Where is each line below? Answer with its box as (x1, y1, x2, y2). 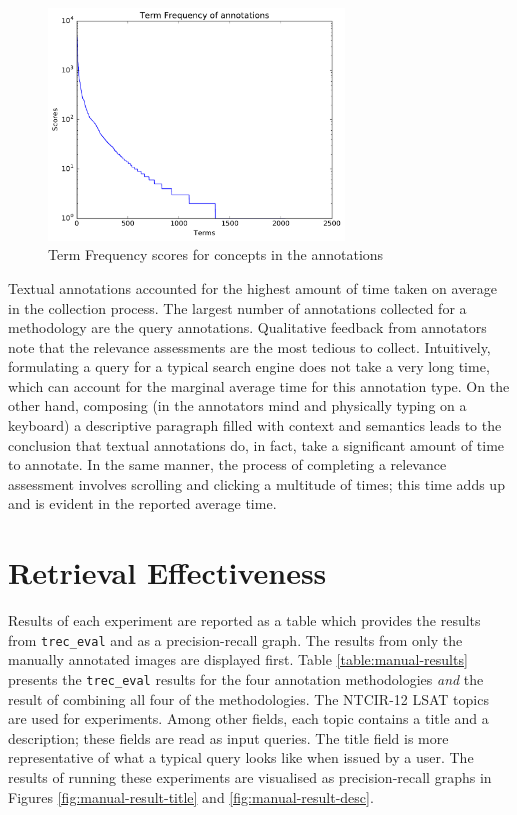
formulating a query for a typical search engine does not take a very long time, (8, 356, 490, 377)
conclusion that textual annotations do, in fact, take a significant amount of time (8, 434, 505, 455)
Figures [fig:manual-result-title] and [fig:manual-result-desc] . (8, 786, 374, 807)
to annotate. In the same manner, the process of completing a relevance (8, 454, 447, 475)
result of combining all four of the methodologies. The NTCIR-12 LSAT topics (8, 688, 489, 709)
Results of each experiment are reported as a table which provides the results (8, 610, 481, 631)
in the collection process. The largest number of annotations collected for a (8, 297, 467, 318)
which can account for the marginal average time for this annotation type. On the (8, 375, 510, 396)
